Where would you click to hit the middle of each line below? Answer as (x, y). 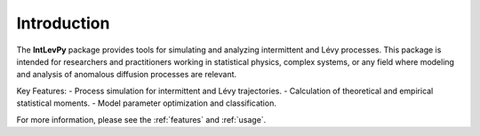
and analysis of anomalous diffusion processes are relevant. (127, 75)
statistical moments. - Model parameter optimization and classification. (147, 103)
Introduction (63, 23)
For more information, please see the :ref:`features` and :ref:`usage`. (141, 119)
